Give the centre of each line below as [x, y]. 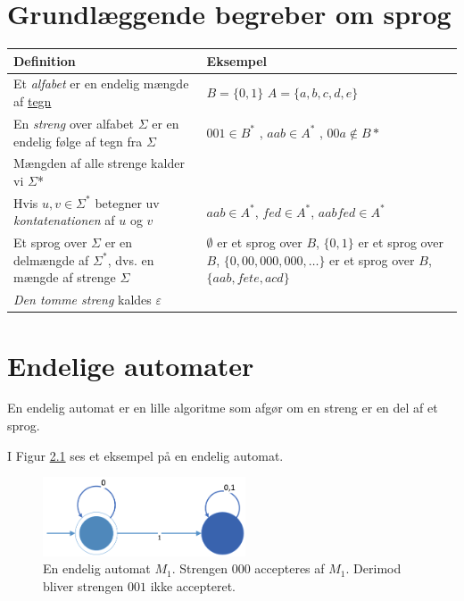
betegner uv [127, 202]
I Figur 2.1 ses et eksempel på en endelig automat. [145, 455]
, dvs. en [131, 259]
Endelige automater [131, 365]
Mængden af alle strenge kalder [99, 163]
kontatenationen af [64, 220]
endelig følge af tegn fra [78, 141]
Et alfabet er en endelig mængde [101, 83]
